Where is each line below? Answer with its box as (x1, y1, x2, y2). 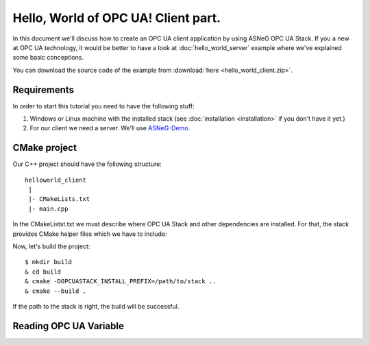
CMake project (12, 142, 77, 154)
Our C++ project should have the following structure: (12, 160, 162, 168)
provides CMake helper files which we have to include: (12, 230, 167, 238)
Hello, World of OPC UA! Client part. (12, 10, 221, 25)
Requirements (12, 84, 75, 95)
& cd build (25, 267, 62, 276)
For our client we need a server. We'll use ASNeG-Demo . (29, 124, 190, 132)
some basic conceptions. (12, 53, 84, 62)
